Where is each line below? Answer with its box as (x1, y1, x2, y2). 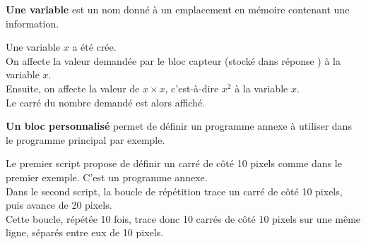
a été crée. (72, 39, 117, 54)
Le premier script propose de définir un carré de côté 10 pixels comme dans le (6, 156, 342, 171)
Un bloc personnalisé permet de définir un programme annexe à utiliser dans (6, 118, 352, 133)
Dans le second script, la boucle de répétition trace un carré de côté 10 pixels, (6, 183, 343, 198)
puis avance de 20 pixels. (6, 197, 112, 212)
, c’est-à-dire (165, 80, 219, 95)
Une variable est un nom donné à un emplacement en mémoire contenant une (6, 2, 350, 16)
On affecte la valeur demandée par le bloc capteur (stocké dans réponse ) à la (6, 53, 341, 68)
